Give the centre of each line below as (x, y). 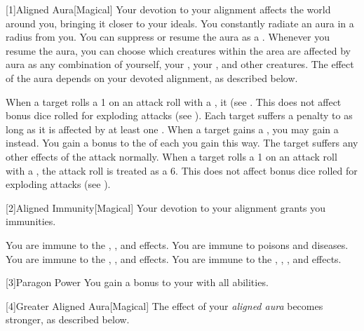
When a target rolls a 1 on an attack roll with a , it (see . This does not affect (174, 101)
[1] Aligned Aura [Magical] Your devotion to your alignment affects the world (168, 9)
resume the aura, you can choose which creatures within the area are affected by (178, 50)
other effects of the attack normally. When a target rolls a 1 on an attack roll (171, 156)
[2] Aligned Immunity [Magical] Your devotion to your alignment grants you (166, 207)
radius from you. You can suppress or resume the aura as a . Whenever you (168, 37)
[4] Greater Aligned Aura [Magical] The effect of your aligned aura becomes (164, 305)
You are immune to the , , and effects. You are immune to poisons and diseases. (177, 244)
